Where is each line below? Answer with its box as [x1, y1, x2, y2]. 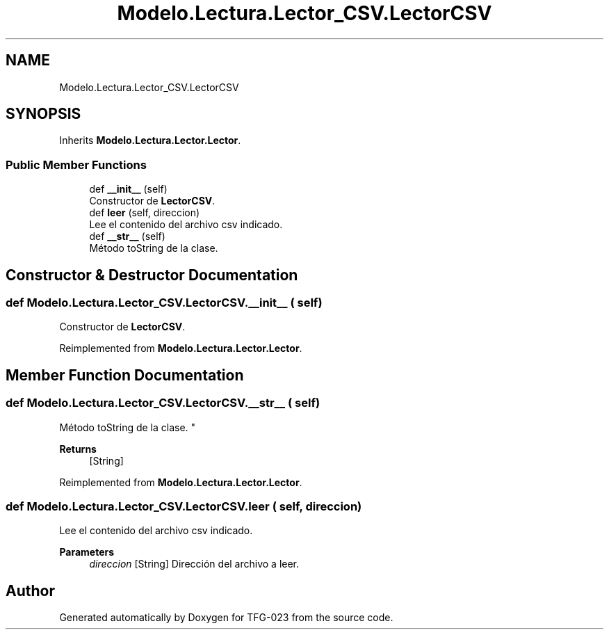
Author [6, 581, 55, 600]
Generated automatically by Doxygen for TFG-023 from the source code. [59, 611, 393, 624]
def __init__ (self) [89, 183, 168, 195]
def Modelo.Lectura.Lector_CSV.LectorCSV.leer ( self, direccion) [6, 499, 362, 513]
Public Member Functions [6, 157, 147, 172]
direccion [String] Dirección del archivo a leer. [89, 558, 300, 570]
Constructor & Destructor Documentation [6, 266, 298, 284]
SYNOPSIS [6, 105, 81, 123]
